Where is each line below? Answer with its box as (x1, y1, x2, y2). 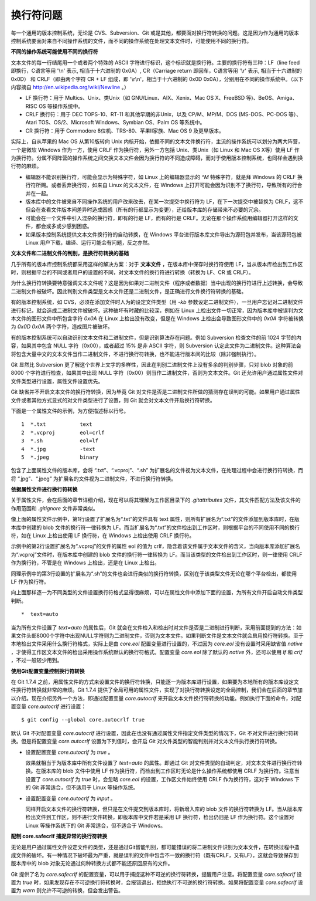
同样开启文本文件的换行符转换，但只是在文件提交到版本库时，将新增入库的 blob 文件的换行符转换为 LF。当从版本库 (25, 805, 303, 812)
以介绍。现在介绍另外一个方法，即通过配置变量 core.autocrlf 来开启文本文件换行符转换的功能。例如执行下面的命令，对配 (11, 695, 301, 702)
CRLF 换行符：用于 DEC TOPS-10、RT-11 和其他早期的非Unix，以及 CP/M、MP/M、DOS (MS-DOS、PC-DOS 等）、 (25, 111, 301, 118)
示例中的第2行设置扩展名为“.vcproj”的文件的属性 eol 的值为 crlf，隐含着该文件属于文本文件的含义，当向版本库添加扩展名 (11, 543, 301, 550)
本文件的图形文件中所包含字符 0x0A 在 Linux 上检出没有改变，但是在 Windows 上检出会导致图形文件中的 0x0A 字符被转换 (11, 315, 304, 322)
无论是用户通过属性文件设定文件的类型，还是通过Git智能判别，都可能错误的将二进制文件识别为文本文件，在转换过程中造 (11, 844, 300, 851)
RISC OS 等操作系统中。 (25, 103, 84, 110)
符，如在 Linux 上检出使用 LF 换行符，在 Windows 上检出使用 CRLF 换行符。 (11, 532, 195, 539)
